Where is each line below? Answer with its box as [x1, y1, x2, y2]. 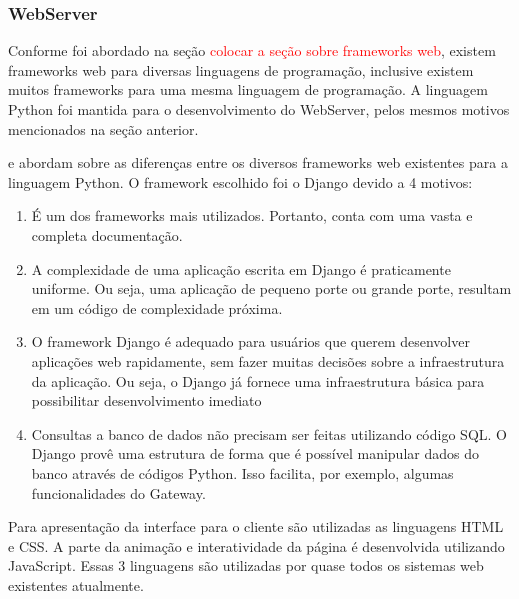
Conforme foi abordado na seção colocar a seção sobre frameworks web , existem [8, 40, 496, 61]
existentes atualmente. [8, 574, 144, 595]
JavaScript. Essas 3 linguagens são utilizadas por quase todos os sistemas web [8, 555, 484, 576]
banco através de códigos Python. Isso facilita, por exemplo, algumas [31, 462, 454, 483]
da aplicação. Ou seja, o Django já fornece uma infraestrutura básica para [31, 370, 485, 391]
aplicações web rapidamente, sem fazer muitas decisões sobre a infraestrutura [31, 350, 505, 371]
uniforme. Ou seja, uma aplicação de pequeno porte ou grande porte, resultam [31, 278, 512, 299]
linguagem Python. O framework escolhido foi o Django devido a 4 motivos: [8, 171, 473, 192]
